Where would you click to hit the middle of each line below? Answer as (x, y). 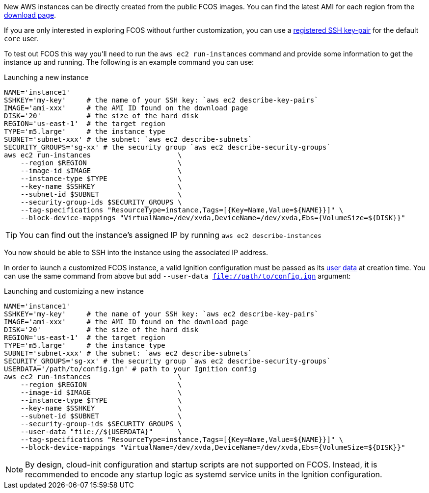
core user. (21, 39)
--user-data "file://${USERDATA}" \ (101, 432)
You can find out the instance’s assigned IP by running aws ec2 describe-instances (170, 235)
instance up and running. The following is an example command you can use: (129, 62)
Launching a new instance (46, 77)
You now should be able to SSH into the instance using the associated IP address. (136, 252)
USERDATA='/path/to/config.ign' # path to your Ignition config (130, 369)
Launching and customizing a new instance (74, 291)
